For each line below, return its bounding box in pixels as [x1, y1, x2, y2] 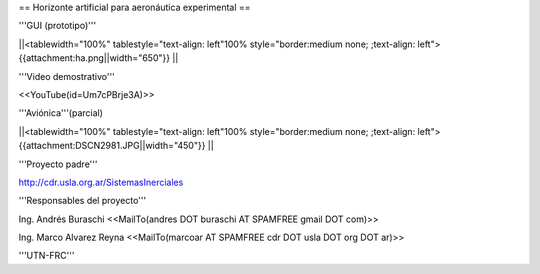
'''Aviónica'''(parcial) [18, 107, 104, 119]
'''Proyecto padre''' [18, 158, 98, 170]
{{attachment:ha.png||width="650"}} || [18, 52, 179, 64]
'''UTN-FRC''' [18, 250, 75, 262]
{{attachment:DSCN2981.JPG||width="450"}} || [18, 140, 214, 152]
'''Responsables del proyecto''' [18, 195, 147, 207]
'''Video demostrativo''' [18, 70, 115, 82]
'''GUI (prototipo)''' [18, 20, 97, 32]
